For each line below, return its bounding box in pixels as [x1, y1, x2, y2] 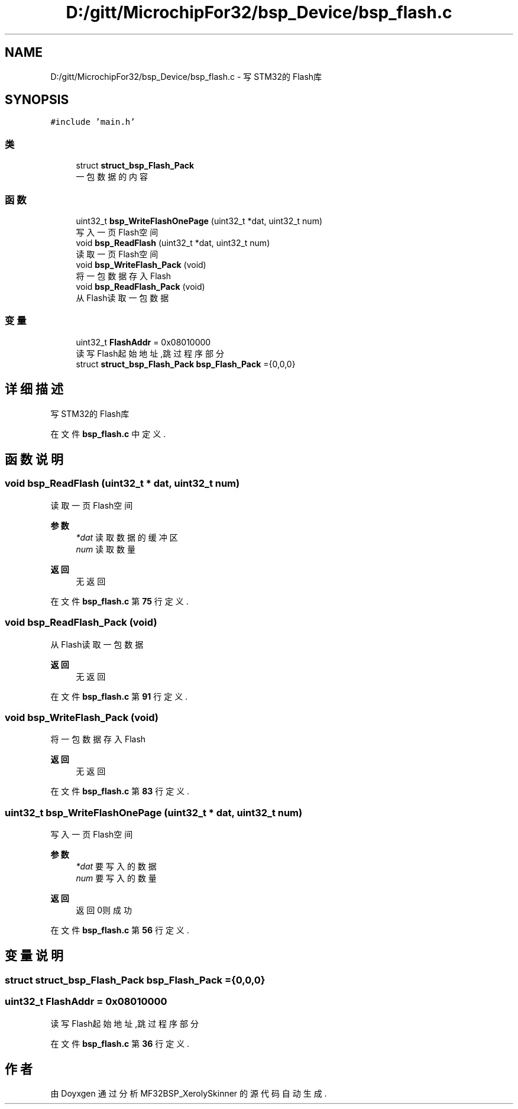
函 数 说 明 [5, 451, 63, 467]
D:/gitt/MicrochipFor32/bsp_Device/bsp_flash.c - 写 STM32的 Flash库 [50, 71, 322, 82]
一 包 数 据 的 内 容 [76, 172, 148, 182]
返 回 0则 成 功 [76, 905, 132, 915]
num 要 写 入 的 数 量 [76, 873, 157, 883]
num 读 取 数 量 [76, 544, 135, 554]
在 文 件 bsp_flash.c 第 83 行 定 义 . [50, 786, 190, 797]
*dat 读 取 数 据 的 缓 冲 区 [76, 532, 178, 542]
